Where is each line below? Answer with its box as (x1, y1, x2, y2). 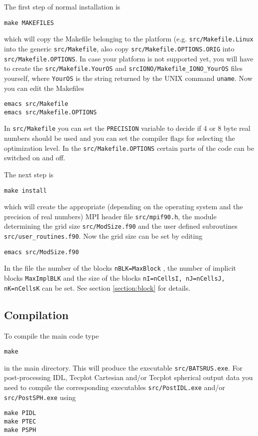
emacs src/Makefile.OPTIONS (4, 108, 97, 116)
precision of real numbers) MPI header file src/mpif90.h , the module (4, 211, 217, 221)
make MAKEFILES (4, 19, 54, 26)
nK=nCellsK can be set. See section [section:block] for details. (4, 282, 191, 293)
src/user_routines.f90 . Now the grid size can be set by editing (4, 231, 203, 241)
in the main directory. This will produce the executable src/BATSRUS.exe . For (4, 362, 243, 373)
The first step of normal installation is (4, 1, 121, 11)
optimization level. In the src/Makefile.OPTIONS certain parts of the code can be (4, 142, 254, 153)
